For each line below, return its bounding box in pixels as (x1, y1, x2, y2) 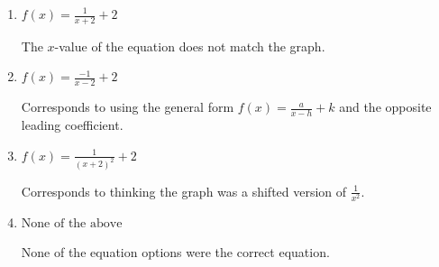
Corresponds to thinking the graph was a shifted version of (21, 181, 347, 200)
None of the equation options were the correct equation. (21, 243, 330, 262)
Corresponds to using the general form (21, 97, 234, 116)
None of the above (21, 216, 123, 230)
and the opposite (339, 97, 432, 116)
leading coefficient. (21, 115, 123, 134)
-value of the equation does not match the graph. (54, 36, 325, 55)
